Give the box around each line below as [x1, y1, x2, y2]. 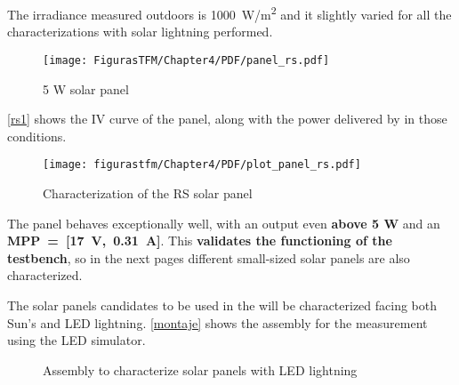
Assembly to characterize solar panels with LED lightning [43, 360, 358, 379]
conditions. [7, 126, 67, 145]
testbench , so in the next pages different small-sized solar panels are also [7, 248, 410, 267]
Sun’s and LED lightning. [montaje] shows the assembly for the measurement [7, 313, 428, 332]
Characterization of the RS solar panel [43, 183, 253, 202]
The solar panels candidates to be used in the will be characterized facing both [7, 295, 438, 314]
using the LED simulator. [7, 331, 146, 349]
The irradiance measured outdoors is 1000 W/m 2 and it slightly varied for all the [7, 3, 452, 23]
